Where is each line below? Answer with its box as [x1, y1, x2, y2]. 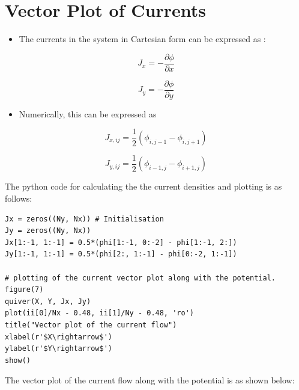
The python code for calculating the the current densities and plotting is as [5, 180, 282, 193]
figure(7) [5, 285, 44, 294]
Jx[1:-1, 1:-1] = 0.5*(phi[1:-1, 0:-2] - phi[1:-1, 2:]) [5, 238, 237, 247]
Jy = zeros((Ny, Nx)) [5, 226, 91, 235]
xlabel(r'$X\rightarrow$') [5, 332, 112, 341]
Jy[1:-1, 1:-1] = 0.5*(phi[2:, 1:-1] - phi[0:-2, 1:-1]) [5, 250, 237, 259]
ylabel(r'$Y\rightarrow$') [5, 344, 112, 353]
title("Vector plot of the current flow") [5, 320, 177, 329]
